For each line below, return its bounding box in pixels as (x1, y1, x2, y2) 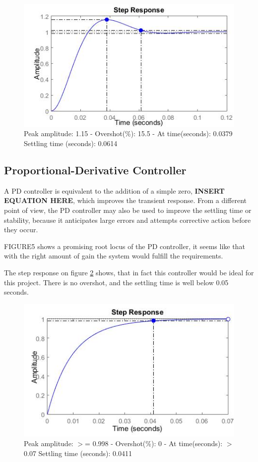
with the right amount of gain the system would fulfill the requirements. (4, 251, 223, 261)
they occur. (4, 224, 38, 235)
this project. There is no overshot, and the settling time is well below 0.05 (4, 277, 229, 287)
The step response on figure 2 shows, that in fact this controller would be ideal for (4, 267, 254, 277)
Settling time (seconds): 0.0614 (24, 138, 118, 148)
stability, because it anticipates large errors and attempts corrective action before (4, 214, 251, 225)
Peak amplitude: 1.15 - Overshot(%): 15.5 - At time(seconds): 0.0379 (24, 128, 233, 139)
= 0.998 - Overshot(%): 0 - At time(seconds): (85, 438, 223, 449)
